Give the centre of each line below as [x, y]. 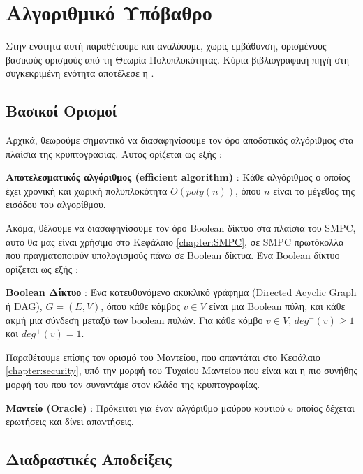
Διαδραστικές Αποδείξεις [89, 459]
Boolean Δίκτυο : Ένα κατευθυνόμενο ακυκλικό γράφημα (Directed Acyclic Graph [181, 292]
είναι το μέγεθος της [314, 190]
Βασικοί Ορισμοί [61, 111]
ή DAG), [24, 306]
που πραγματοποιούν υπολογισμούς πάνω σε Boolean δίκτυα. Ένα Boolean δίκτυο [173, 255]
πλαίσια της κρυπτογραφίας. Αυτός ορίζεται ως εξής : [114, 153]
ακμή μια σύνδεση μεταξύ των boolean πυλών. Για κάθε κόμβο [134, 319]
